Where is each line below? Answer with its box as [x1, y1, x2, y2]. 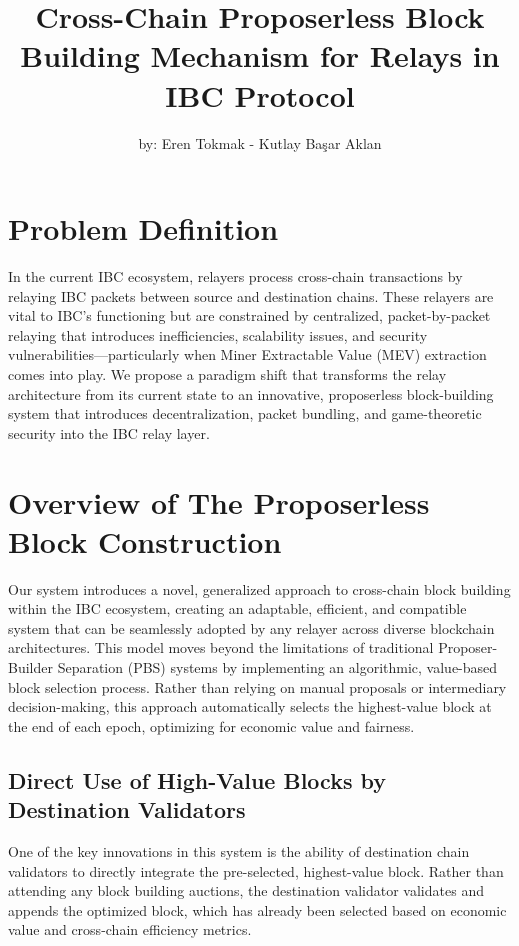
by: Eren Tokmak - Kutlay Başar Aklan [138, 132, 382, 153]
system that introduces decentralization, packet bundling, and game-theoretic [8, 403, 482, 424]
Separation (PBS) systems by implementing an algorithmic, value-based [57, 657, 498, 678]
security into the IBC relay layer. [8, 422, 210, 443]
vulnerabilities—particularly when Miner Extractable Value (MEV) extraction [8, 344, 487, 365]
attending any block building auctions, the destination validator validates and [8, 880, 484, 901]
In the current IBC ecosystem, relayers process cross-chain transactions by [8, 266, 463, 287]
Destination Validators [8, 794, 246, 825]
